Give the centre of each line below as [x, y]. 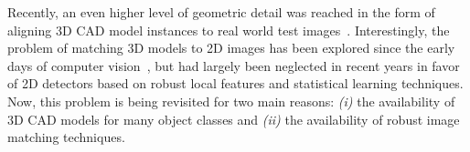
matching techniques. [66, 137]
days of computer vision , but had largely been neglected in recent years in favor [234, 65]
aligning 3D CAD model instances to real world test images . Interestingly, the [229, 30]
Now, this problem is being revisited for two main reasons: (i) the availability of [231, 101]
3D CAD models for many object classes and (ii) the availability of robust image [234, 119]
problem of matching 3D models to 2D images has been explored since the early [231, 48]
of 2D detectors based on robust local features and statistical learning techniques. [235, 83]
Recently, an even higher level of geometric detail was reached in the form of [221, 12]
